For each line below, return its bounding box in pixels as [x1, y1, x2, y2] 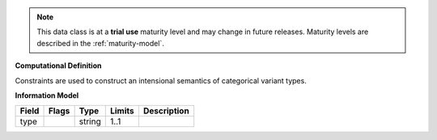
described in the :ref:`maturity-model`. [36, 38, 165, 48]
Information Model [15, 90, 79, 100]
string [78, 116, 101, 127]
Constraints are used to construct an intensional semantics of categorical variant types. [15, 75, 307, 85]
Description [142, 105, 189, 117]
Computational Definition [15, 61, 102, 70]
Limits [109, 105, 134, 117]
